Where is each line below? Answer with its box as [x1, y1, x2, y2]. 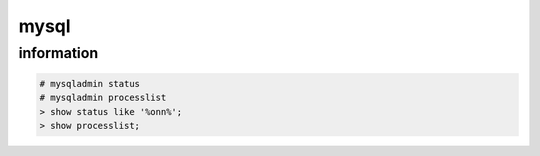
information [18, 44, 99, 62]
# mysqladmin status [39, 78, 140, 89]
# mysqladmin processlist [39, 92, 167, 104]
